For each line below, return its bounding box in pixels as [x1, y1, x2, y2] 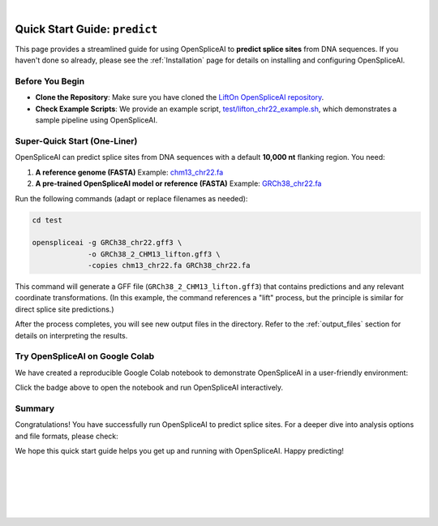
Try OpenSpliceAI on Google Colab [15, 351, 155, 362]
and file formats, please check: [15, 431, 119, 441]
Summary [15, 403, 55, 414]
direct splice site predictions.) [15, 304, 114, 314]
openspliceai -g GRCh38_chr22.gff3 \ [32, 238, 182, 248]
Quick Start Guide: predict [15, 22, 158, 36]
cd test [32, 215, 62, 225]
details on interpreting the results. [15, 330, 128, 340]
